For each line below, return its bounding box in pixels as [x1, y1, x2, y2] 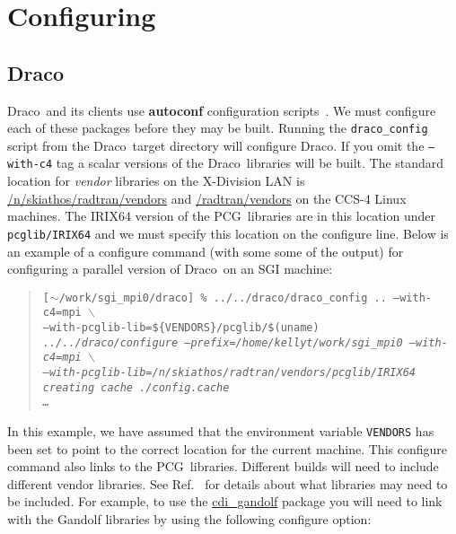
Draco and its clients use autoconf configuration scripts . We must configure [7, 101, 436, 119]
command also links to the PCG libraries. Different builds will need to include [7, 457, 439, 476]
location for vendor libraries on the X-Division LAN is [7, 171, 305, 190]
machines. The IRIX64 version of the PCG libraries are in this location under [7, 206, 436, 225]
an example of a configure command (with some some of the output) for [7, 241, 404, 260]
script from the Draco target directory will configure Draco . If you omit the [7, 136, 425, 154]
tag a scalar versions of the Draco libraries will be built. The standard [56, 153, 444, 172]
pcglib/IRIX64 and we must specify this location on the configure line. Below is [7, 223, 449, 242]
